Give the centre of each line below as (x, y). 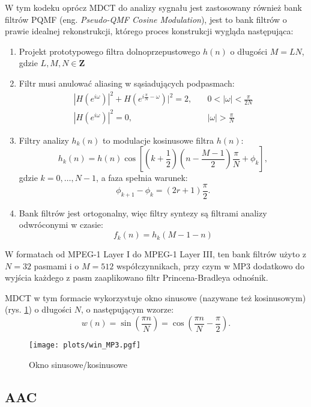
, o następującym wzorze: (127, 309)
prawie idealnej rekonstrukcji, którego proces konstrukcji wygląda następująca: (149, 31)
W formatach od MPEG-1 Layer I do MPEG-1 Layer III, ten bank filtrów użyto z (156, 254)
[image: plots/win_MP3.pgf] (85, 345)
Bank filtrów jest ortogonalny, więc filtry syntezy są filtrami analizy (143, 213)
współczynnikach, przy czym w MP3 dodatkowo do (210, 265)
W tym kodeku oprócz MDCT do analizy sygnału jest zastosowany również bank (153, 7)
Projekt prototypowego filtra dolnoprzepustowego (110, 51)
